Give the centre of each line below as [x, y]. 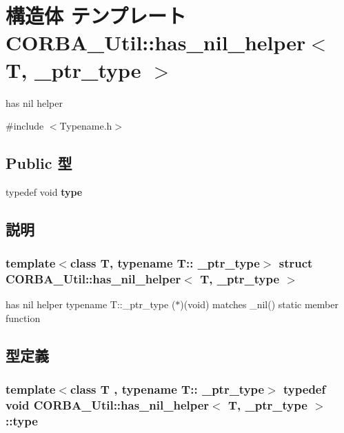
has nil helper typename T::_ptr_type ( [91, 304]
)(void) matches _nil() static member [259, 304]
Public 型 [39, 163]
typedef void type [44, 191]
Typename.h [86, 126]
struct [296, 263]
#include [25, 126]
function [23, 318]
